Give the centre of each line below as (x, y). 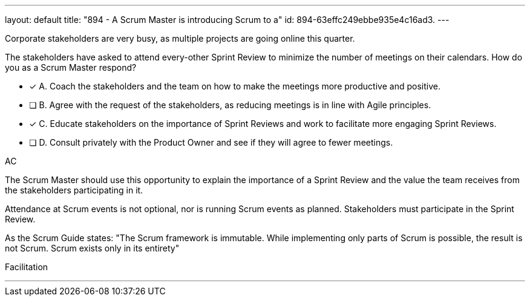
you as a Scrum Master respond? (71, 67)
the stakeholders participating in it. (74, 190)
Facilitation (27, 267)
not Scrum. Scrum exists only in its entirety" (92, 248)
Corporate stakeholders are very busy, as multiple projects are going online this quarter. (180, 38)
